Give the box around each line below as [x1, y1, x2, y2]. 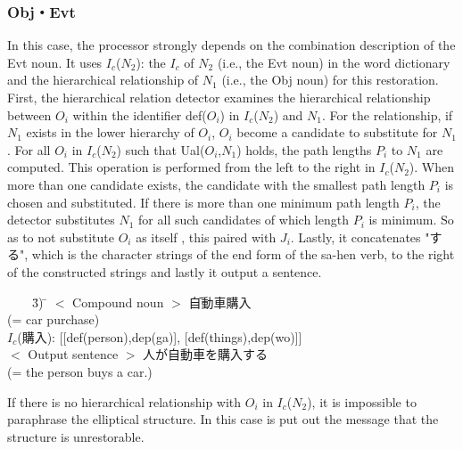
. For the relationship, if [321, 105, 453, 124]
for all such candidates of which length [138, 210, 349, 229]
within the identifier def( [72, 105, 207, 124]
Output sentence [28, 345, 119, 363]
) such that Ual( [116, 140, 205, 159]
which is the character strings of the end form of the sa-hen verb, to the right [31, 245, 455, 264]
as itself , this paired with [136, 227, 277, 246]
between [7, 105, 52, 124]
